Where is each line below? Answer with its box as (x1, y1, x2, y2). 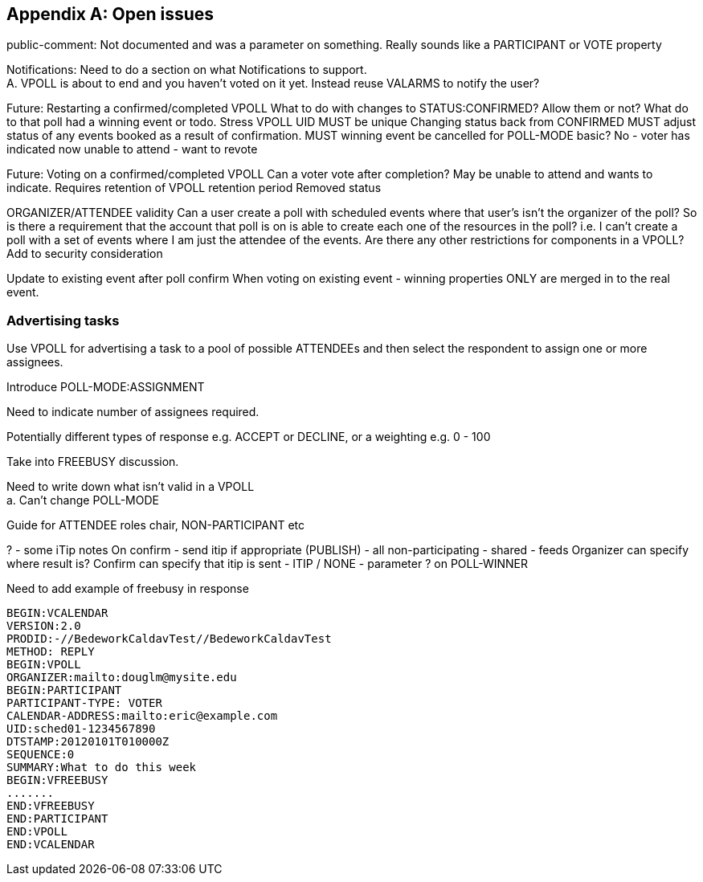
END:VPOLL (6, 825, 67, 839)
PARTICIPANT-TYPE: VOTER (6, 696, 162, 710)
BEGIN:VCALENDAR (6, 606, 108, 620)
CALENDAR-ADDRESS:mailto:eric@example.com (6, 709, 278, 723)
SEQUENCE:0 (6, 748, 75, 762)
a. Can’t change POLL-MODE (6, 493, 159, 508)
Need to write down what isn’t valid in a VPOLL (6, 480, 255, 494)
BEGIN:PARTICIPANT (6, 684, 122, 697)
